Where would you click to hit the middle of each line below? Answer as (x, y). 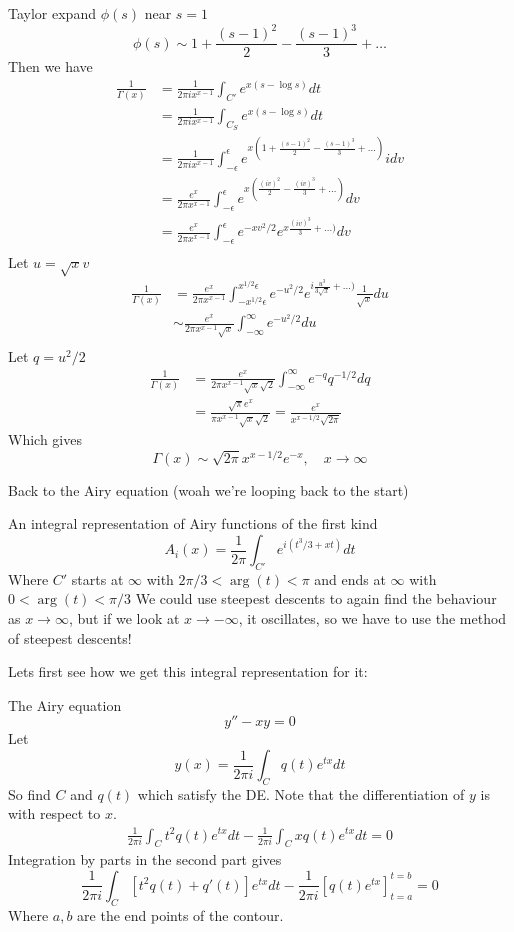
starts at (97, 578)
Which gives (45, 439)
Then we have (50, 66)
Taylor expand (52, 13)
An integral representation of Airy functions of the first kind (193, 523)
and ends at (350, 578)
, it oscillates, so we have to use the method (372, 618)
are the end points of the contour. (180, 914)
